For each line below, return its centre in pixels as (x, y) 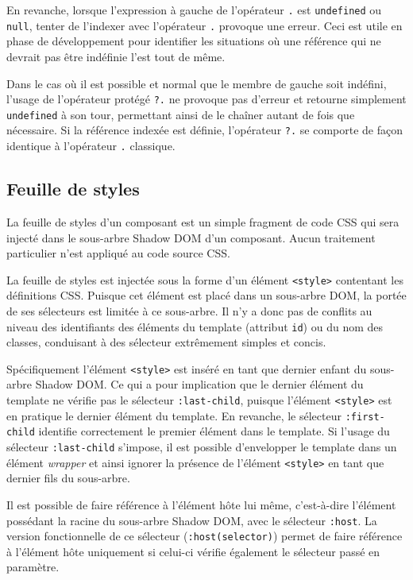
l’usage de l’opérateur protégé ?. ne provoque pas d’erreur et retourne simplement (206, 99)
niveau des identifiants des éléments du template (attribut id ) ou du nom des (195, 326)
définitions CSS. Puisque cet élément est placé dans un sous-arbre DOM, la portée (206, 295)
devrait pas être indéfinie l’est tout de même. (116, 56)
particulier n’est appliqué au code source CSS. (118, 253)
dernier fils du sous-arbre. (68, 478)
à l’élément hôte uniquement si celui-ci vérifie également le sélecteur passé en (193, 551)
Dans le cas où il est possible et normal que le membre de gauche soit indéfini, (197, 83)
